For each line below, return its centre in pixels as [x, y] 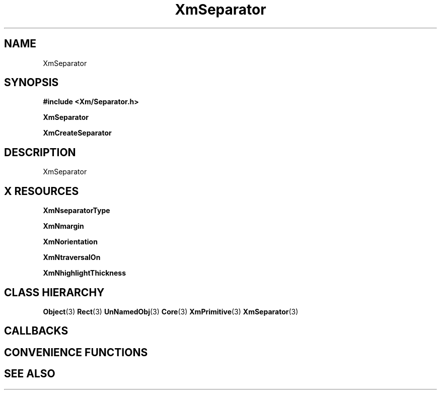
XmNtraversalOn [72, 257]
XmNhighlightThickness [84, 273]
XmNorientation [70, 242]
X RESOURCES [42, 191]
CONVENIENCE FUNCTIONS [76, 352]
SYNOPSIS [31, 83]
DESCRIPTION [40, 152]
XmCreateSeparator [77, 133]
